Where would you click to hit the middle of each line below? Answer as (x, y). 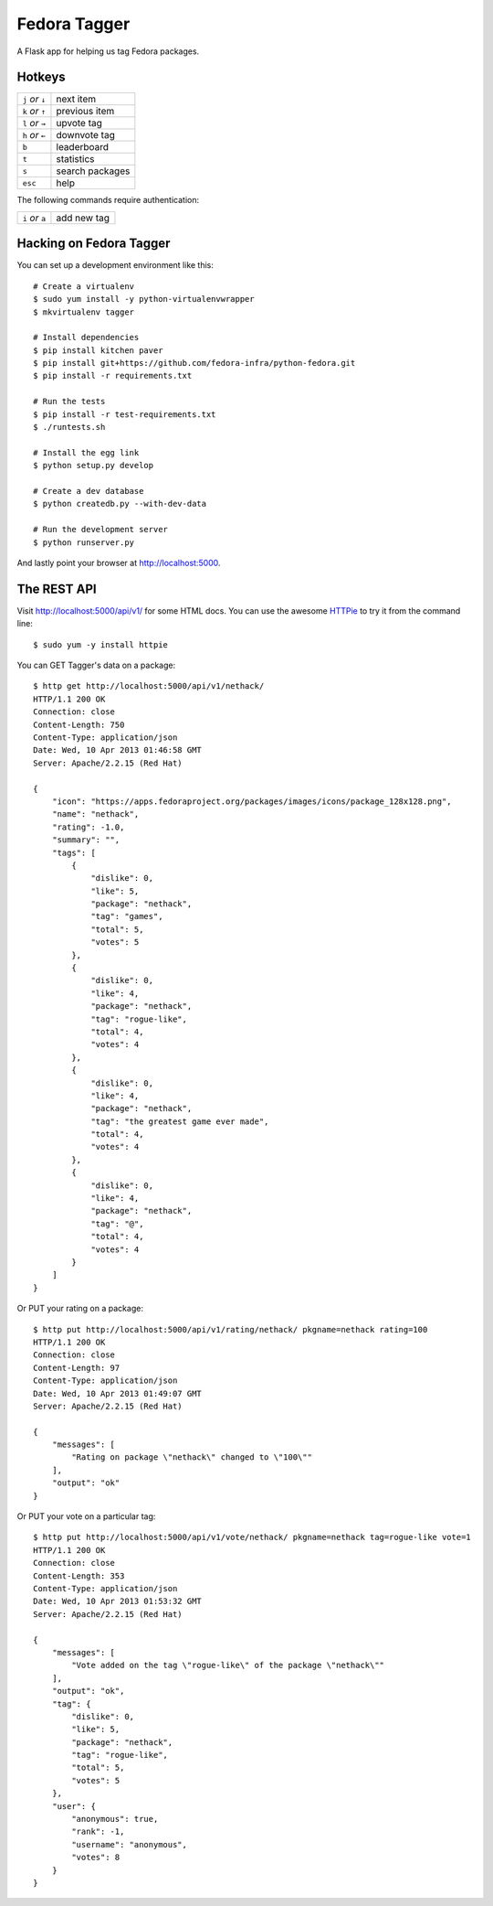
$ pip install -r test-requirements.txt (125, 414)
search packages (93, 171)
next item (76, 99)
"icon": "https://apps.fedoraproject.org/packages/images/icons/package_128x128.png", (252, 801)
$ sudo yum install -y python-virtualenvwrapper (144, 299)
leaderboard (83, 147)
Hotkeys (41, 77)
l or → (34, 123)
